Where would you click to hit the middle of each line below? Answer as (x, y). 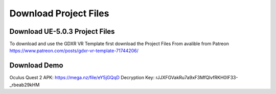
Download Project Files (59, 13)
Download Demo (36, 66)
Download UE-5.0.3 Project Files (62, 31)
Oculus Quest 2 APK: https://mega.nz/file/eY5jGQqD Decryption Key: (82, 78)
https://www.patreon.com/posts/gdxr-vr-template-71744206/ (74, 51)
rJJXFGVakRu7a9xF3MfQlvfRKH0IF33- (197, 78)
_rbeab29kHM (25, 85)
